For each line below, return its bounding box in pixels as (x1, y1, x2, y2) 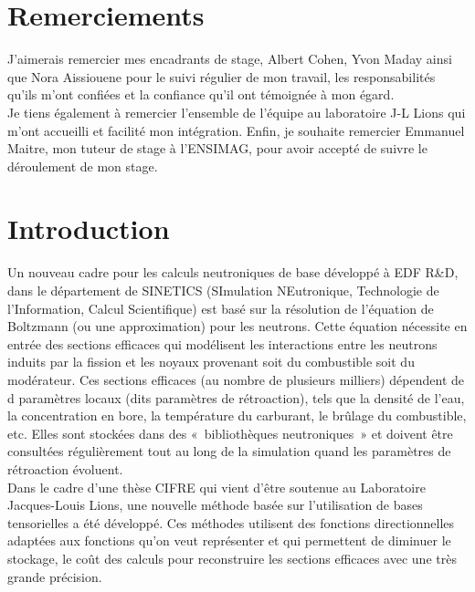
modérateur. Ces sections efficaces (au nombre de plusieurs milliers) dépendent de (7, 369, 465, 389)
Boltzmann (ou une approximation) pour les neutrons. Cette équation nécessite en (7, 317, 468, 336)
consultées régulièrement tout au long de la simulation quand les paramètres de (7, 441, 451, 461)
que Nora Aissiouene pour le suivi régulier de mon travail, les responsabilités (7, 67, 436, 86)
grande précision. (7, 566, 102, 586)
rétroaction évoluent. (7, 459, 123, 478)
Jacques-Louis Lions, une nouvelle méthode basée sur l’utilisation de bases (7, 495, 423, 514)
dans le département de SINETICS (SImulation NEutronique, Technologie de (7, 281, 439, 299)
